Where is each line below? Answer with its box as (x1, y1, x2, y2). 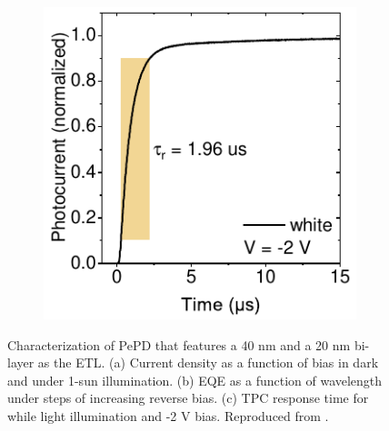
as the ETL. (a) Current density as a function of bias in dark (37, 353, 379, 372)
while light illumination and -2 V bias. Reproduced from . (7, 406, 329, 425)
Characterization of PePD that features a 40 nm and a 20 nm (7, 335, 351, 354)
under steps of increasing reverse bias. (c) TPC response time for (7, 388, 369, 407)
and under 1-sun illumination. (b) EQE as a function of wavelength (7, 370, 383, 389)
